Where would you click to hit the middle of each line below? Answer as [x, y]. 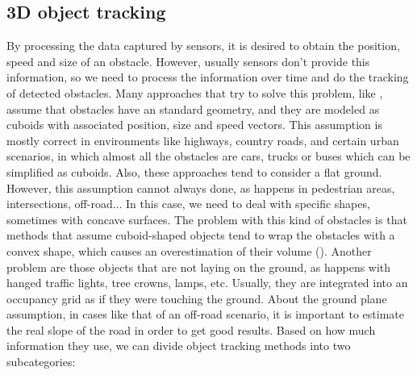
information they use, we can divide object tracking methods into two [179, 346]
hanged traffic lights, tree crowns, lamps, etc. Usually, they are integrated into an [207, 283]
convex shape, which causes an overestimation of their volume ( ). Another [189, 250]
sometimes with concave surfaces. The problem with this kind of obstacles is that [207, 219]
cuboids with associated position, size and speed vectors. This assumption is [194, 125]
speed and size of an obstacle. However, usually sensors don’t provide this [188, 61]
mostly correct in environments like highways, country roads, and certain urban [203, 140]
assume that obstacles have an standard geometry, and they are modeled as [193, 108]
